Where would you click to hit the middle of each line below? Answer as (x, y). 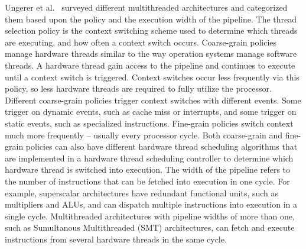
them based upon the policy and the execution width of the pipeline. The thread (151, 19)
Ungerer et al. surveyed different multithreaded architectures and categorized (146, 7)
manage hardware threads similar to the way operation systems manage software (151, 54)
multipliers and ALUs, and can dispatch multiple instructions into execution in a (151, 204)
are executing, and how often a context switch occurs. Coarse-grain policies (141, 42)
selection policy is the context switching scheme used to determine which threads (151, 30)
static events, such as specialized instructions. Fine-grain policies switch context (149, 123)
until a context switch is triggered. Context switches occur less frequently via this (152, 77)
